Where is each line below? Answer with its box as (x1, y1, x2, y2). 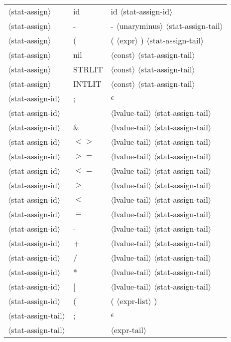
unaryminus (119, 20, 160, 31)
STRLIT (73, 63, 103, 75)
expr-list (119, 295, 148, 307)
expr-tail (114, 324, 143, 336)
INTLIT (73, 78, 102, 89)
